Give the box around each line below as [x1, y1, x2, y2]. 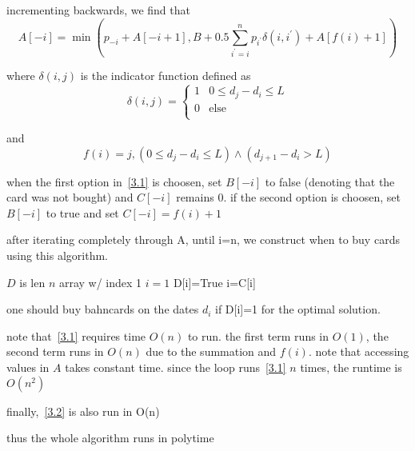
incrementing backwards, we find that [6, 2, 190, 18]
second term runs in [6, 343, 104, 360]
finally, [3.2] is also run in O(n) [6, 402, 160, 419]
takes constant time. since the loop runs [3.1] [65, 359, 286, 376]
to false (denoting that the [265, 173, 395, 190]
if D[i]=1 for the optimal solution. [215, 301, 381, 317]
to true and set [46, 204, 119, 221]
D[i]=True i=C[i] [173, 273, 256, 290]
